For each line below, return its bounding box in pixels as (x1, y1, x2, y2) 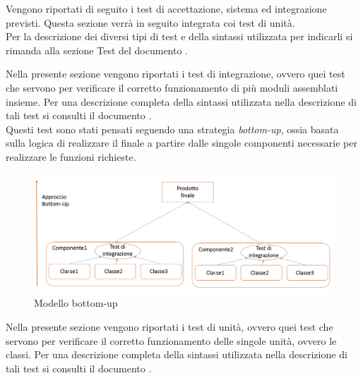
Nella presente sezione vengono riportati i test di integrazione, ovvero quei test (6, 66, 345, 81)
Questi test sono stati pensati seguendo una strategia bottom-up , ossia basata (6, 121, 339, 136)
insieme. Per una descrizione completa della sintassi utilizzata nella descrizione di (6, 94, 357, 109)
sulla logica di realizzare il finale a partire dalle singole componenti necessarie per (6, 135, 357, 150)
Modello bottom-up (34, 295, 118, 310)
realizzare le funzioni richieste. (6, 149, 136, 164)
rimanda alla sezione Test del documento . (6, 42, 189, 57)
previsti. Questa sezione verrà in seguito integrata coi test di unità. (6, 15, 295, 30)
